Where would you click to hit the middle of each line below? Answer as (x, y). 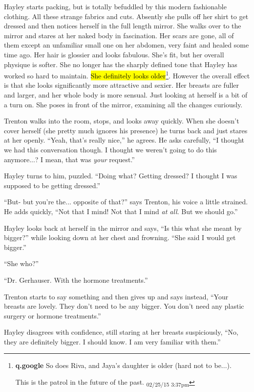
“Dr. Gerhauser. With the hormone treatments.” (76, 280)
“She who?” (21, 263)
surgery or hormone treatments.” (53, 315)
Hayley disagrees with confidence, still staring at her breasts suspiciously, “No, (121, 332)
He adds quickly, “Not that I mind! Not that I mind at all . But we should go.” (121, 211)
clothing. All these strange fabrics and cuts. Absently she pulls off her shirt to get (126, 16)
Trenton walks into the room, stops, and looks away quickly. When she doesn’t (122, 121)
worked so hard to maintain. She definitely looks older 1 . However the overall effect (127, 75)
